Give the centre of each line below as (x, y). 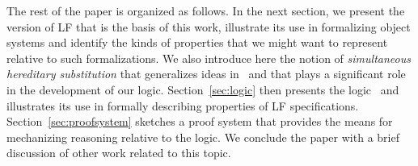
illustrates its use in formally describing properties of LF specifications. (183, 105)
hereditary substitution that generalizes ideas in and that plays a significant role (206, 74)
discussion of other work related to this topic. (119, 153)
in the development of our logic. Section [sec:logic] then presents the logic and (203, 89)
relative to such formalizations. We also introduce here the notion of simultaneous (209, 58)
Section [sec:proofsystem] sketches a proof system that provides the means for (200, 121)
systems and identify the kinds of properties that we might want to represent (197, 42)
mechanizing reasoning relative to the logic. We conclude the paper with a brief (203, 137)
